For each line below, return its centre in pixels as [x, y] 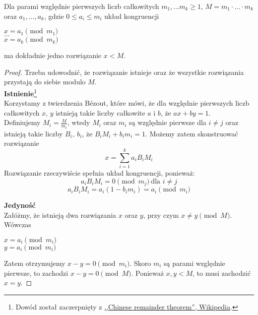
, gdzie [54, 16]
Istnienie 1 [21, 92]
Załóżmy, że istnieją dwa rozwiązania [60, 215]
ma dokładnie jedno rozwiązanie [53, 55]
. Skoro [140, 263]
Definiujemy [22, 122]
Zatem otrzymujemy [35, 263]
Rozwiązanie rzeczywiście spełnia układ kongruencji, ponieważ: [99, 173]
